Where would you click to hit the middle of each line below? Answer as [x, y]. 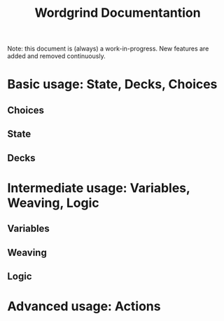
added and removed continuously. [57, 56]
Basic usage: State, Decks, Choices [112, 84]
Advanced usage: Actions [84, 307]
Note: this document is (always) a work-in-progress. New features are [108, 49]
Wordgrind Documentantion [118, 13]
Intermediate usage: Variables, [99, 188]
